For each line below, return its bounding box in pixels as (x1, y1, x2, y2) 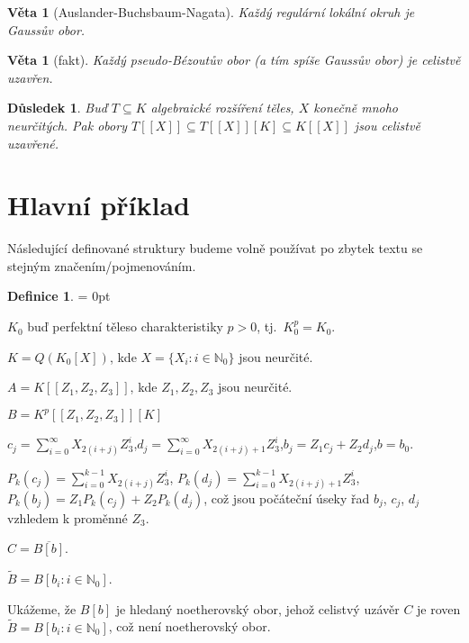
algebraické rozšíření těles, (150, 98, 294, 117)
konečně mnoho (313, 98, 399, 117)
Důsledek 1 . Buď (7, 98, 107, 117)
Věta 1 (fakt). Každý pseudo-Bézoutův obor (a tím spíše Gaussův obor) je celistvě (7, 50, 461, 69)
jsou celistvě (354, 115, 420, 134)
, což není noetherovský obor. (108, 617, 271, 636)
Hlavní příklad (7, 186, 191, 223)
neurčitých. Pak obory (7, 115, 127, 134)
